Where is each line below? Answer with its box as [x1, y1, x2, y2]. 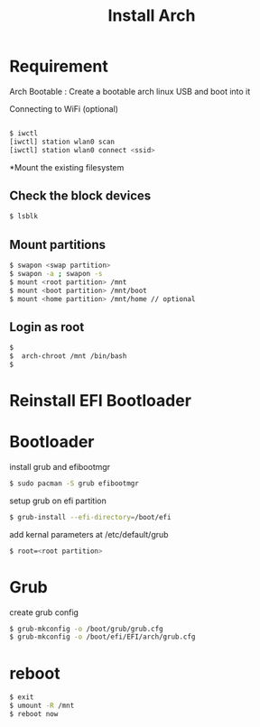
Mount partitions [9, 236, 107, 253]
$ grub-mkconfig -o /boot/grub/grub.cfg [9, 624, 164, 633]
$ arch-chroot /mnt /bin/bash [9, 352, 127, 361]
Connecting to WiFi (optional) [9, 103, 119, 114]
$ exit [9, 693, 34, 702]
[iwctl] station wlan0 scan [9, 137, 116, 146]
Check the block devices [9, 188, 152, 203]
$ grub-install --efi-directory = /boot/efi [9, 512, 172, 521]
